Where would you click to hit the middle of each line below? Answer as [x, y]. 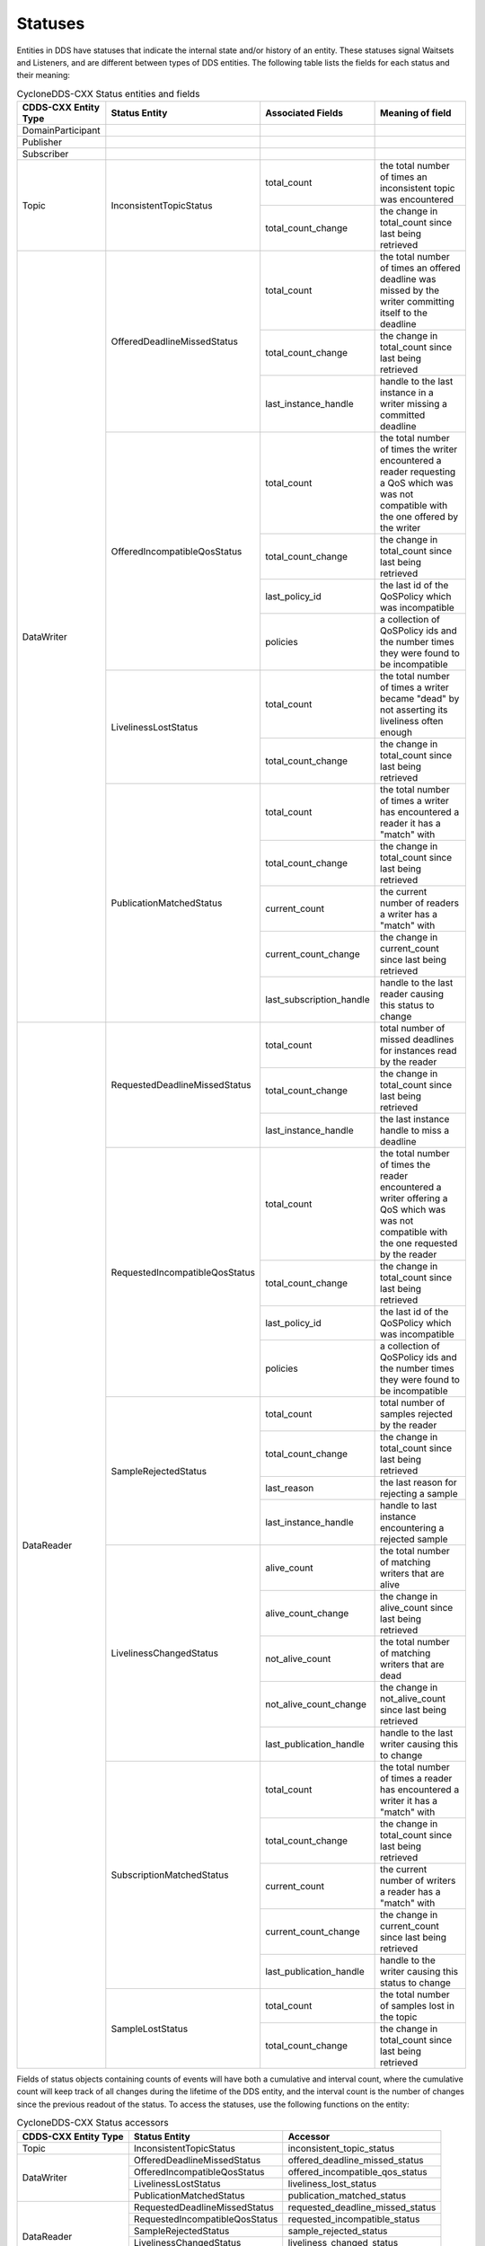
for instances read [419, 1051]
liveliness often [412, 721]
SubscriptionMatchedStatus [170, 1875]
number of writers [418, 1880]
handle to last [409, 1506]
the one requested [419, 1243]
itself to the [404, 313]
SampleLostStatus [150, 2029]
